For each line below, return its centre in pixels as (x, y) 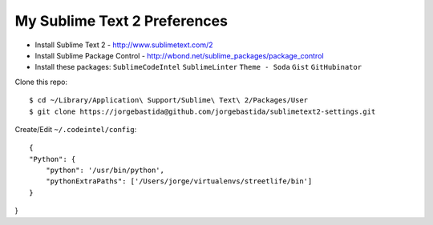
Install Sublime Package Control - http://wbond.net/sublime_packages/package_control (179, 55)
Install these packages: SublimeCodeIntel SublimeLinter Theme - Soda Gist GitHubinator (198, 67)
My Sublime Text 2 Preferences (121, 21)
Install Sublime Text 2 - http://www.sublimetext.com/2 (124, 45)
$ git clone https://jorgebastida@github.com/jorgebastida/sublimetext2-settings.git (202, 111)
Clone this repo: (41, 82)
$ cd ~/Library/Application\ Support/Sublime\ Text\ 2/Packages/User (169, 100)
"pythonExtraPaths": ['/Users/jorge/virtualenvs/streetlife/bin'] (179, 181)
